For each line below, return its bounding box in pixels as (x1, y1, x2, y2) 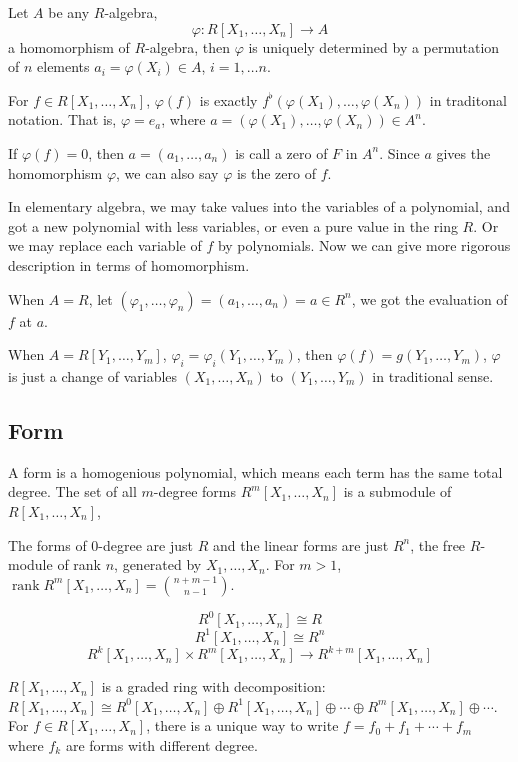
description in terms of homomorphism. (8, 254, 250, 275)
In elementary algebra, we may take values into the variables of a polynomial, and (8, 196, 510, 217)
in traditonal (429, 89, 507, 110)
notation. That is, (8, 109, 117, 130)
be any (48, 2, 90, 22)
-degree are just (98, 534, 193, 555)
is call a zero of (235, 142, 328, 163)
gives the (436, 142, 491, 163)
